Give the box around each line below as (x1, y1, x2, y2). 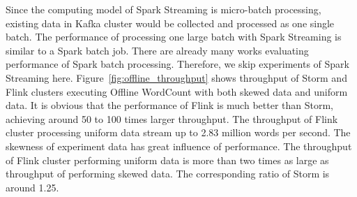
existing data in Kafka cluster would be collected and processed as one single (6, 15, 335, 30)
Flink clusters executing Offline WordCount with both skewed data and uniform (6, 84, 348, 98)
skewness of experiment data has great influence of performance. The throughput (6, 138, 352, 153)
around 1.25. (6, 180, 59, 194)
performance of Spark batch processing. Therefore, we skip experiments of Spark (6, 57, 349, 71)
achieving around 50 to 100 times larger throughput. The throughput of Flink (6, 111, 338, 126)
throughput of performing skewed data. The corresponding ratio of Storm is (6, 166, 330, 181)
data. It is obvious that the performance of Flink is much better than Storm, (6, 98, 333, 112)
